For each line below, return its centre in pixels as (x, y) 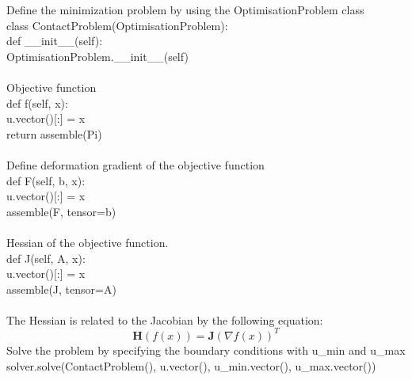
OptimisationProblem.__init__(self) (97, 56)
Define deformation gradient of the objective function (135, 164)
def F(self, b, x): (46, 180)
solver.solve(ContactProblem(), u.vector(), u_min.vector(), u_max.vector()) (191, 365)
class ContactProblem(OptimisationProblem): (117, 25)
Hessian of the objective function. (88, 242)
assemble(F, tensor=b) (61, 211)
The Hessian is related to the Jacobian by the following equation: (165, 319)
